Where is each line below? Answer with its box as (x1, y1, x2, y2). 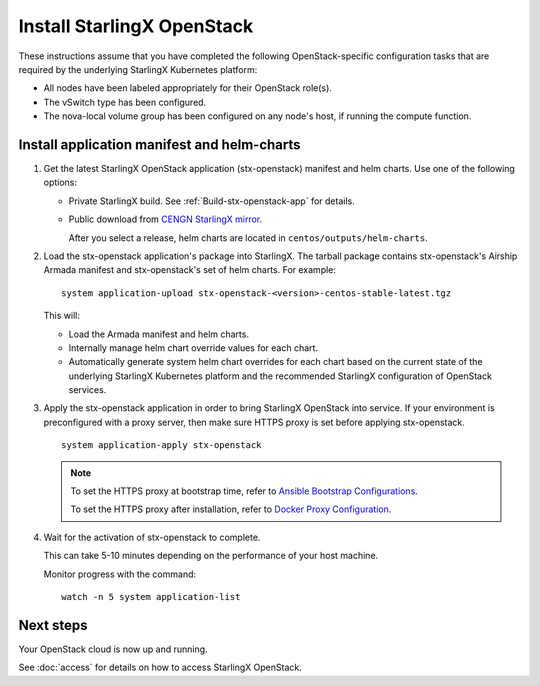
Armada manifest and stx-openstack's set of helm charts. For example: (43, 264, 337, 276)
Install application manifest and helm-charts (18, 136, 301, 153)
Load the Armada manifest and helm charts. (68, 328, 250, 340)
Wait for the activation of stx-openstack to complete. (43, 531, 261, 543)
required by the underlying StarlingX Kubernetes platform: (18, 63, 258, 75)
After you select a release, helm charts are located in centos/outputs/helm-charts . (68, 231, 429, 244)
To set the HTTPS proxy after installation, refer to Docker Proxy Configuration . (70, 503, 392, 515)
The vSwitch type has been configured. (43, 96, 207, 108)
